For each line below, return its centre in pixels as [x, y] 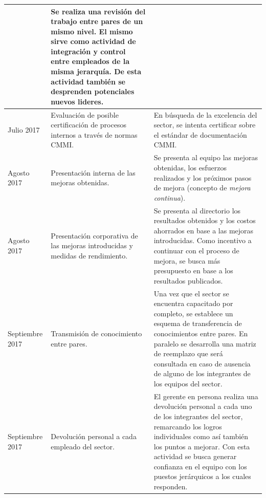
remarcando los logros [188, 426]
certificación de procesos [88, 125]
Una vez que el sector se [191, 293]
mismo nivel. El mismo [92, 31]
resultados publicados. [188, 280]
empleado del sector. [83, 446]
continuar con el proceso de [196, 250]
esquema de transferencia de [198, 323]
